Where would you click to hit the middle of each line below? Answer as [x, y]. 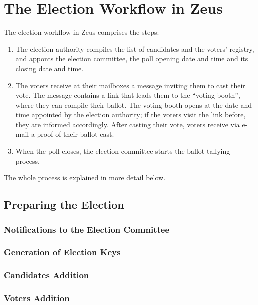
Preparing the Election [64, 204]
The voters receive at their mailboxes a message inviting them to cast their [130, 85]
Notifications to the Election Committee [87, 229]
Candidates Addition [47, 275]
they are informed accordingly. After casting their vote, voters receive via [128, 124]
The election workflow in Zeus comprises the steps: [82, 32]
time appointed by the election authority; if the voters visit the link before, [131, 115]
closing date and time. [50, 68]
